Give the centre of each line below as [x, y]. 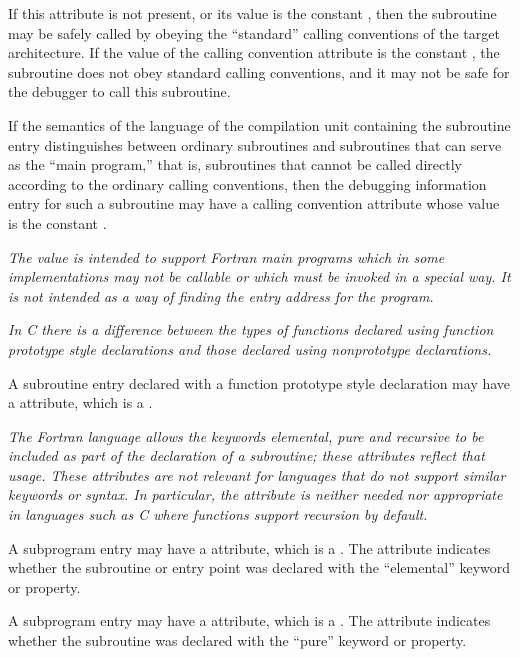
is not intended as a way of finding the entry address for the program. [221, 295]
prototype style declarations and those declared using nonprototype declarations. [250, 348]
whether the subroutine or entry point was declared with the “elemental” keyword [259, 567]
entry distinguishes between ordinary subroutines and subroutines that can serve [255, 144]
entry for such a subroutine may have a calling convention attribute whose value [254, 203]
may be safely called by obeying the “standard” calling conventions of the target [254, 32]
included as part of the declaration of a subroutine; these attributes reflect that [246, 455]
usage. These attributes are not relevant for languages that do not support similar [257, 474]
